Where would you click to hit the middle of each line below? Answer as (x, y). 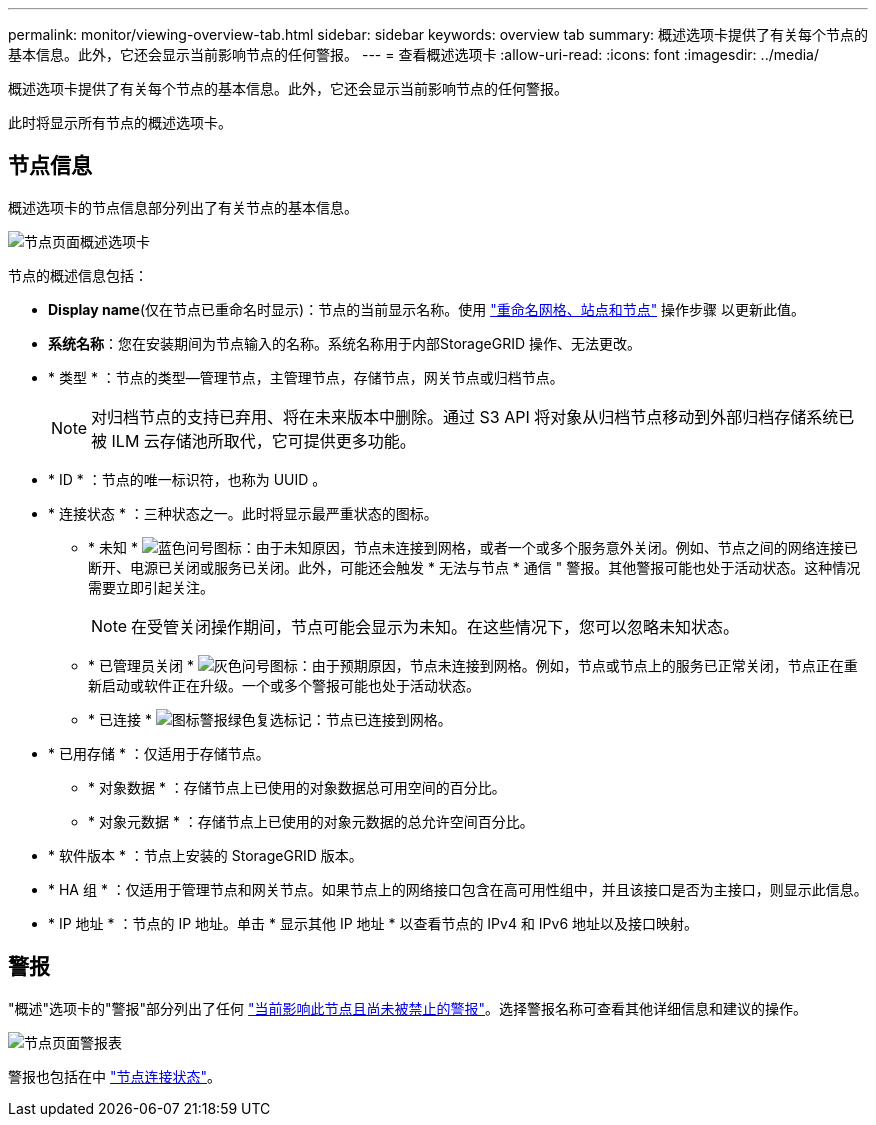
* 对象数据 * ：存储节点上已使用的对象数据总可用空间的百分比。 (297, 787)
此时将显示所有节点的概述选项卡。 (120, 122)
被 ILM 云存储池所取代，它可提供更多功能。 (253, 440)
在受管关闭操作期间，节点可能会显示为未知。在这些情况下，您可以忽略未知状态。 (435, 626)
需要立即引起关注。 (151, 587)
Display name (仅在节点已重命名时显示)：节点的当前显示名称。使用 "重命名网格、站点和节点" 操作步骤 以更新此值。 (427, 309)
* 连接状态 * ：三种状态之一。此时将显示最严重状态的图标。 (243, 513)
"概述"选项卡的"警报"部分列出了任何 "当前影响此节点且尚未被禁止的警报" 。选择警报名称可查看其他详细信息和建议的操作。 (408, 1008)
